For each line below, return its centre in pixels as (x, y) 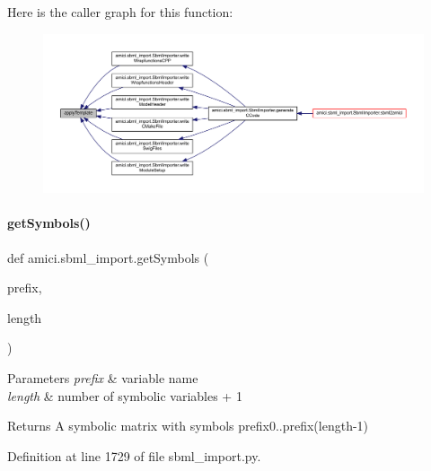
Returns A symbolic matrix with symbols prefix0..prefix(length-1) (188, 426)
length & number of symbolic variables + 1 (125, 395)
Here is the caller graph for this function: (120, 12)
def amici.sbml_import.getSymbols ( (108, 257)
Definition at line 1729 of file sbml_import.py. (134, 455)
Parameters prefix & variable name (103, 377)
